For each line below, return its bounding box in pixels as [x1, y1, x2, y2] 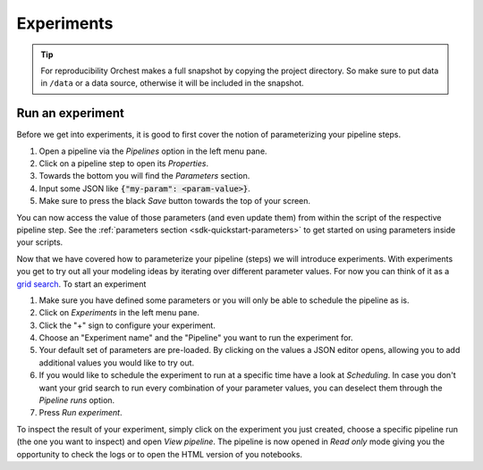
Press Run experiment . [38, 407, 123, 418]
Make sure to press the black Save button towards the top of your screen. [38, 196, 311, 206]
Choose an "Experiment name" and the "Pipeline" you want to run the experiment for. [38, 332, 353, 343]
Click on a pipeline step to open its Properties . [38, 158, 209, 169]
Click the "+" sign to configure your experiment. [38, 320, 216, 331]
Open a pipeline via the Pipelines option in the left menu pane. [38, 146, 267, 156]
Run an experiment [16, 105, 124, 121]
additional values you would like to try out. [38, 357, 195, 368]
